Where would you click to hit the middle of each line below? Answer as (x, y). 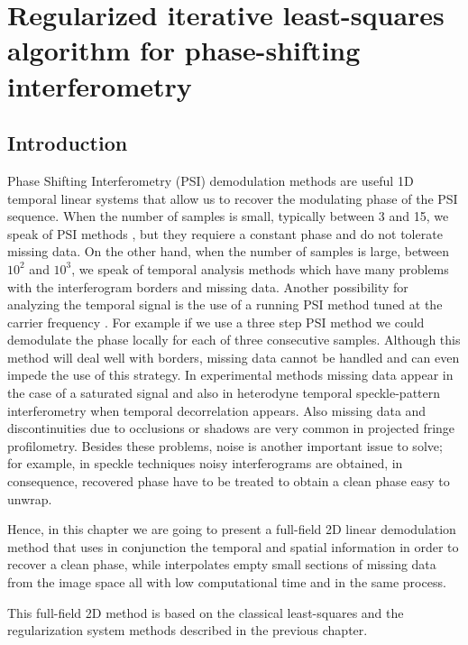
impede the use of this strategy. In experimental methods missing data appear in (230, 375)
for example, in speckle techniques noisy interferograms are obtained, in (205, 463)
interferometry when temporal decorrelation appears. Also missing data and (217, 410)
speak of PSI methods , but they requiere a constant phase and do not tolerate (225, 233)
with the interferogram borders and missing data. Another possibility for (208, 286)
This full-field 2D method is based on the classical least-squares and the (206, 612)
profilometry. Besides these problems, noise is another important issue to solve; (225, 445)
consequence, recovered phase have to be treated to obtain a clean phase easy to (229, 481)
